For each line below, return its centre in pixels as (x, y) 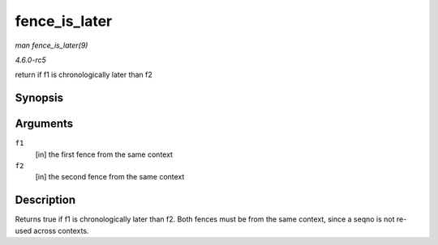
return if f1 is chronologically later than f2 (84, 75)
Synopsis (39, 98)
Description (45, 200)
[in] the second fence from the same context (110, 177)
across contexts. (61, 230)
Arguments (44, 124)
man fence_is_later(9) (52, 45)
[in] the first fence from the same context (104, 154)
